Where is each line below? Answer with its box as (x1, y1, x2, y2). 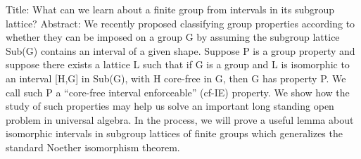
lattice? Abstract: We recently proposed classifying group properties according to (6, 15, 355, 30)
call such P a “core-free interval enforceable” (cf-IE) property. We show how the (6, 84, 350, 99)
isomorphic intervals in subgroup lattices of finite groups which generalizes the (6, 126, 343, 141)
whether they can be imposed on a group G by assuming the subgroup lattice (6, 30, 340, 44)
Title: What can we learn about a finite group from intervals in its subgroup (6, 2, 335, 16)
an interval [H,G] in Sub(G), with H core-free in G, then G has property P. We (6, 70, 346, 85)
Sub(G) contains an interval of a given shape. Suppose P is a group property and (6, 43, 355, 58)
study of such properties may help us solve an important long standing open (6, 98, 334, 113)
